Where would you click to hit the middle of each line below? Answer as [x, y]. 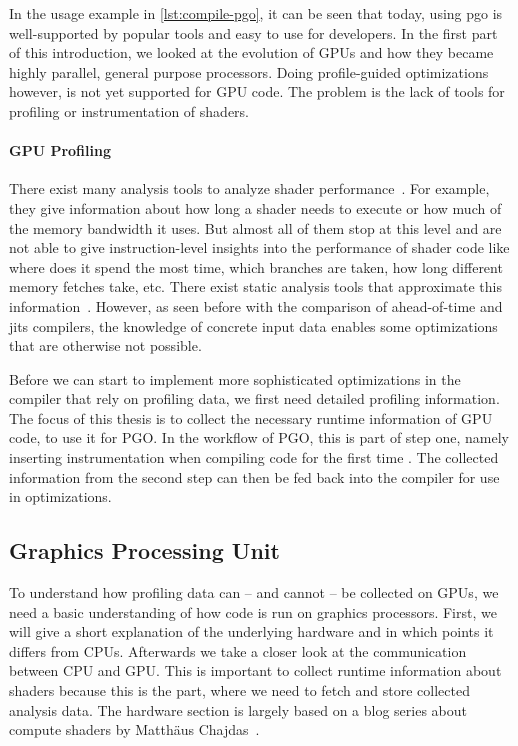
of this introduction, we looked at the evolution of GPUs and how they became [251, 52]
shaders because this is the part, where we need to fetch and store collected [239, 690]
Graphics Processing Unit [144, 550]
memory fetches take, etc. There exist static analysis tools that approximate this [255, 286]
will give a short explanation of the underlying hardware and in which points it [251, 631]
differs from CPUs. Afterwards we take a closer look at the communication [238, 650]
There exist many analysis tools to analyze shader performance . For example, [249, 188]
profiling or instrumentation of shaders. [129, 110]
